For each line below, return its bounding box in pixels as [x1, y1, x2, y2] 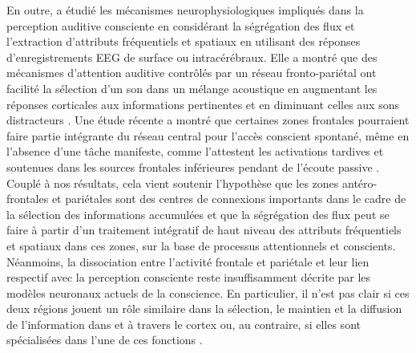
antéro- [342, 174, 378, 191]
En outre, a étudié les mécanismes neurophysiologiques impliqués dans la [6, 2, 364, 18]
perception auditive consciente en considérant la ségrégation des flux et [6, 17, 355, 34]
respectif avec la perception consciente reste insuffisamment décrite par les [6, 269, 371, 286]
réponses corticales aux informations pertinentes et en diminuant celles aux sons [6, 95, 399, 112]
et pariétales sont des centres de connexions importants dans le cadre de [51, 190, 406, 207]
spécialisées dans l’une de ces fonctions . [6, 331, 203, 348]
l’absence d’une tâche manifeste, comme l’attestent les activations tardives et [6, 143, 384, 160]
